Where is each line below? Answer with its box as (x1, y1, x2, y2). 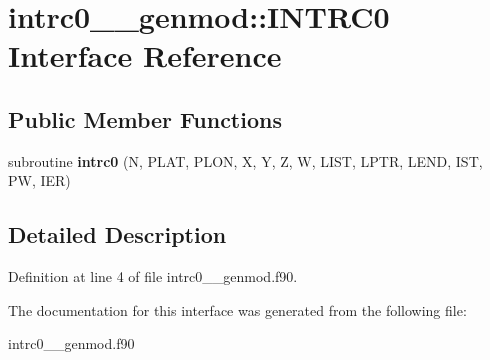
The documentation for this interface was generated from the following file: (8, 299, 467, 320)
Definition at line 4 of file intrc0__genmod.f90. (8, 266, 298, 287)
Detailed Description (8, 219, 227, 250)
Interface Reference (8, 35, 282, 76)
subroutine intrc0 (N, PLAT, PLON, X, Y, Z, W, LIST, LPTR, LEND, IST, (8, 150, 483, 171)
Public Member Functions (8, 103, 282, 134)
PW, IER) (8, 170, 71, 191)
